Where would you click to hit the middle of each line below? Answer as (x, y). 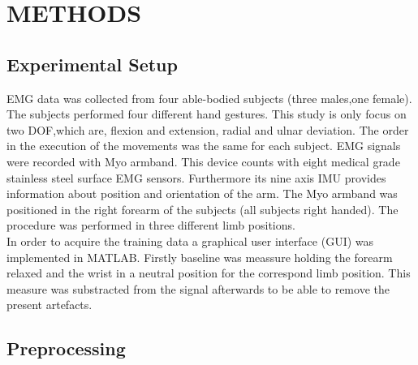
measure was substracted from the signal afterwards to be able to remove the (198, 288)
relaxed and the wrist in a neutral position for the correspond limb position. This (209, 273)
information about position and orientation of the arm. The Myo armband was (202, 193)
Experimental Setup (92, 64)
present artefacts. (50, 305)
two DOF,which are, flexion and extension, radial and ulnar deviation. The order (208, 129)
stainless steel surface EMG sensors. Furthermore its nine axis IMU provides (196, 177)
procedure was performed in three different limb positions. (151, 225)
